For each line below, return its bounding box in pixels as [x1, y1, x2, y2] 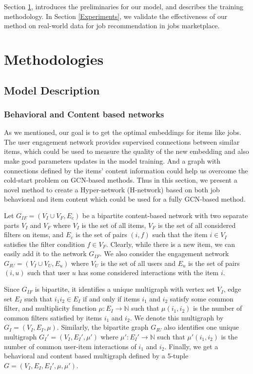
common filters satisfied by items [4, 312, 102, 322]
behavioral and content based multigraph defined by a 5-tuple [4, 351, 189, 361]
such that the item [152, 229, 208, 240]
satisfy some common [170, 293, 234, 303]
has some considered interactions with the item [78, 267, 219, 278]
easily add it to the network [4, 248, 87, 259]
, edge [223, 284, 241, 294]
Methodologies [4, 49, 104, 69]
